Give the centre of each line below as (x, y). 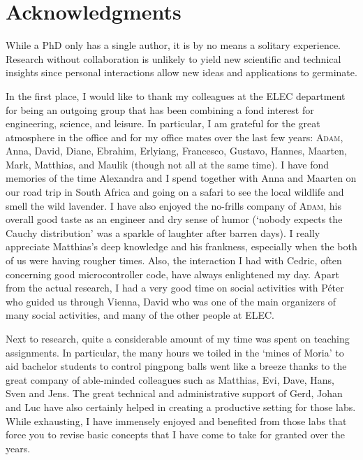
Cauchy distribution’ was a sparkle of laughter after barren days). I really (163, 232)
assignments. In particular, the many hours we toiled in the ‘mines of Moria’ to (175, 352)
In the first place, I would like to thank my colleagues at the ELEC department (176, 95)
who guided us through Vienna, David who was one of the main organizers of (171, 301)
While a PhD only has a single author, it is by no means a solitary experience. (173, 45)
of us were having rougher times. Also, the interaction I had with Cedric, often (174, 260)
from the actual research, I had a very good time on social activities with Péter (175, 288)
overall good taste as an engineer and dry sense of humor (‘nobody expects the (174, 219)
